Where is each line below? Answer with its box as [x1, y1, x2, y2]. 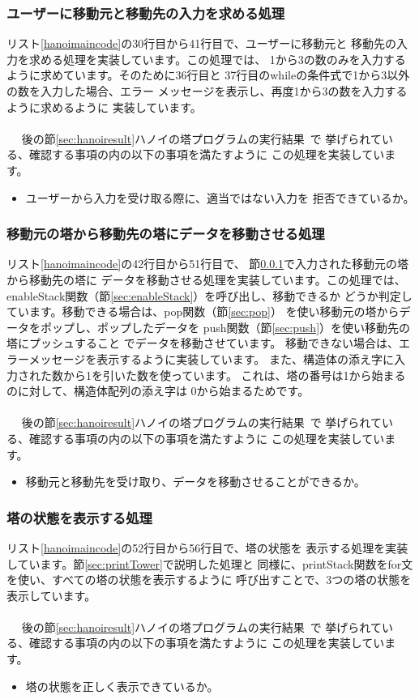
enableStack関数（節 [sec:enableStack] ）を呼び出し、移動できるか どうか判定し [6, 287, 413, 304]
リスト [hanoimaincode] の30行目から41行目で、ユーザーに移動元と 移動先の [6, 35, 397, 52]
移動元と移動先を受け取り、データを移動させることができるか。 [25, 473, 366, 490]
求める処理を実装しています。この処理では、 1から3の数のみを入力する [28, 50, 406, 67]
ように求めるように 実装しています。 [6, 98, 202, 115]
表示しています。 [6, 586, 96, 603]
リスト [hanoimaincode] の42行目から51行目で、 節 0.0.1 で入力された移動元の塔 [6, 255, 409, 272]
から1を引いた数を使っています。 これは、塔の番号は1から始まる [62, 366, 406, 383]
